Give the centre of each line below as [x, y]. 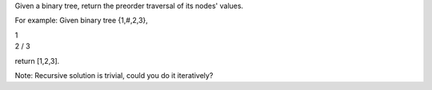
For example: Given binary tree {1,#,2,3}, [81, 21]
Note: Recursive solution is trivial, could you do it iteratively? [114, 75]
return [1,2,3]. [37, 61]
